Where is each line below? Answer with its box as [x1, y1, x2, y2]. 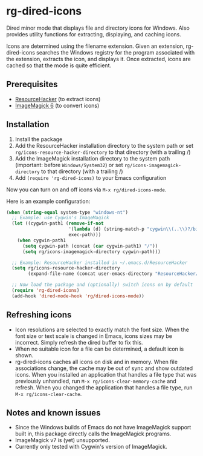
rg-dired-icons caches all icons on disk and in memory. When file [14, 358, 178, 365]
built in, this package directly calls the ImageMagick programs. [14, 430, 172, 437]
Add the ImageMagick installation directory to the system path [14, 154, 170, 162]
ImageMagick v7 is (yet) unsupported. [14, 437, 110, 444]
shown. [14, 351, 34, 359]
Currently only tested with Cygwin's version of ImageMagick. [14, 443, 167, 451]
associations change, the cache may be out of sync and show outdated [14, 365, 193, 372]
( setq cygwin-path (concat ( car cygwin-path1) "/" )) [22, 243, 158, 249]
